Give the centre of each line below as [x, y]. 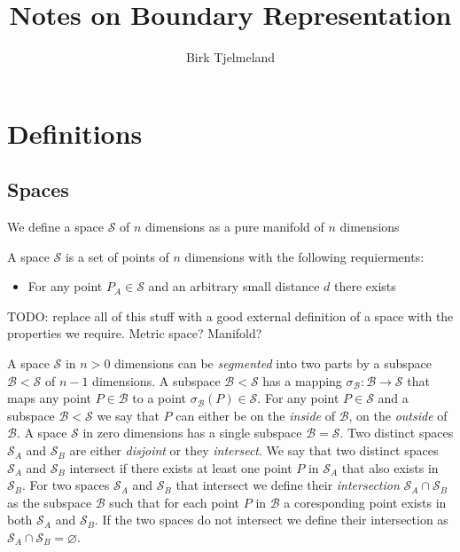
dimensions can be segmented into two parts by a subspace [273, 363]
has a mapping [302, 380]
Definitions [75, 133]
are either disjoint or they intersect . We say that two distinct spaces [254, 450]
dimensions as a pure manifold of [235, 227]
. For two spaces [66, 485]
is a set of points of [117, 256]
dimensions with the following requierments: [304, 256]
